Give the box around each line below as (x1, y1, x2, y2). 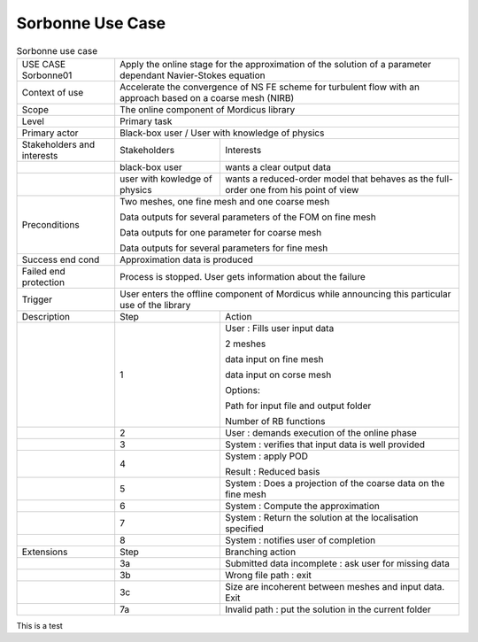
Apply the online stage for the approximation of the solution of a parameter (119, 58, 432, 70)
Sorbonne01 (21, 69, 73, 81)
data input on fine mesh (224, 352, 324, 365)
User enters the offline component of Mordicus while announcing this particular (119, 288, 451, 300)
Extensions (21, 545, 68, 558)
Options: (224, 383, 261, 396)
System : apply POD (224, 450, 309, 462)
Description (21, 310, 71, 322)
